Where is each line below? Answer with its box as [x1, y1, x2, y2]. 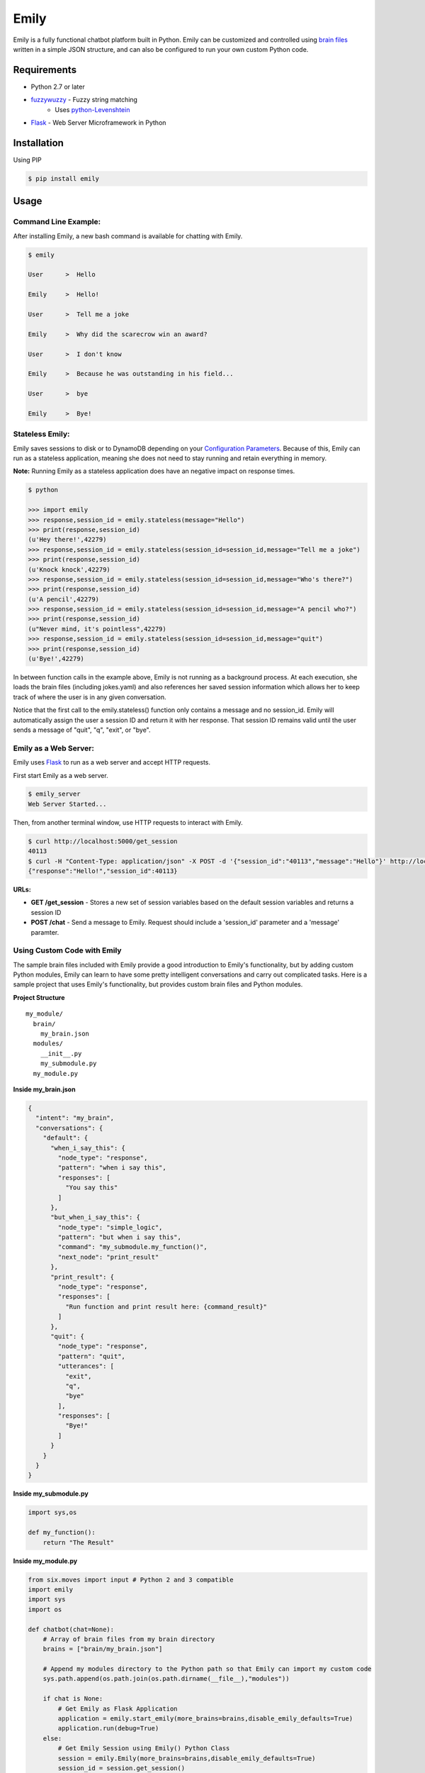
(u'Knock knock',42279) [28, 565, 111, 574]
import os [28, 1605, 62, 1613]
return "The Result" [42, 1538, 115, 1546]
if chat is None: [42, 1695, 103, 1703]
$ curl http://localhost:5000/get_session [28, 837, 178, 845]
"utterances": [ [57, 1362, 115, 1370]
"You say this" [64, 1184, 118, 1191]
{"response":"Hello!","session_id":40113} [28, 867, 178, 875]
